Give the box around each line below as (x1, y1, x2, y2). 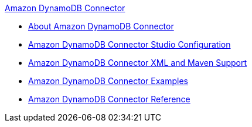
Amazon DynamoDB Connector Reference (28, 94, 190, 104)
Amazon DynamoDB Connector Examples (28, 76, 188, 86)
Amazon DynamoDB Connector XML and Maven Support (28, 58, 247, 68)
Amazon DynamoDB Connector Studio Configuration (28, 39, 231, 49)
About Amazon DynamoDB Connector (28, 21, 174, 31)
